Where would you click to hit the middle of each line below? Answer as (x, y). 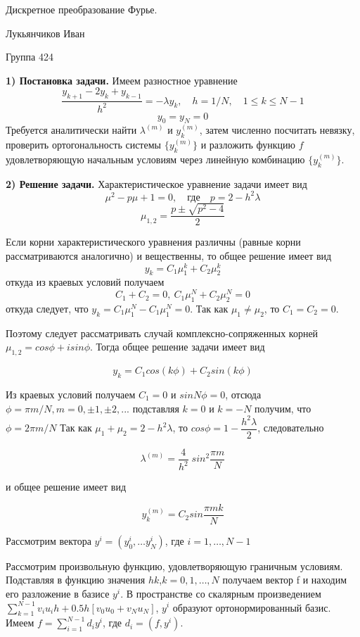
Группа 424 (30, 57)
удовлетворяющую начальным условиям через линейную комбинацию (155, 159)
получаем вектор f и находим (285, 580)
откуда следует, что (47, 308)
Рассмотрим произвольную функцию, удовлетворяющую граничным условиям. (174, 566)
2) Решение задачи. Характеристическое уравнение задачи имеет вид (156, 183)
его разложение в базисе (58, 593)
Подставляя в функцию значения (76, 580)
